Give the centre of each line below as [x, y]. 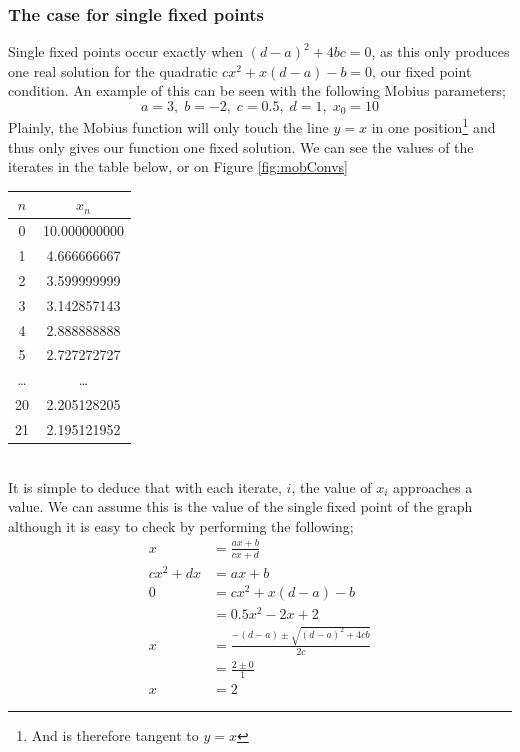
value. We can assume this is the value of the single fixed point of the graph [240, 506]
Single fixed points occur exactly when [126, 51]
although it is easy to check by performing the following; [181, 525]
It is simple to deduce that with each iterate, [145, 486]
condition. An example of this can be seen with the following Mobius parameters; [257, 90]
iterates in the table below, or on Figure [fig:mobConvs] [178, 166]
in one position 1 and [433, 126]
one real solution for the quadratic [113, 70]
